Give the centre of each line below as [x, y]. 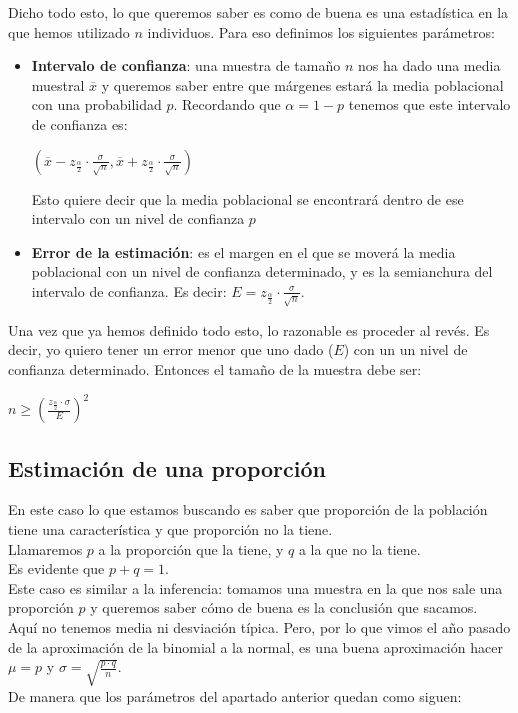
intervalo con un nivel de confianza [138, 218]
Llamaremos [45, 548]
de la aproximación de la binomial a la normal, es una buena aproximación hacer [255, 646]
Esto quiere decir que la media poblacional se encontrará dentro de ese [247, 198]
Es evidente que [56, 568]
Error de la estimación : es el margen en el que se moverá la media [243, 251]
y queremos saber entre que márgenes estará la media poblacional [302, 84]
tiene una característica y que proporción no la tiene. [170, 528]
